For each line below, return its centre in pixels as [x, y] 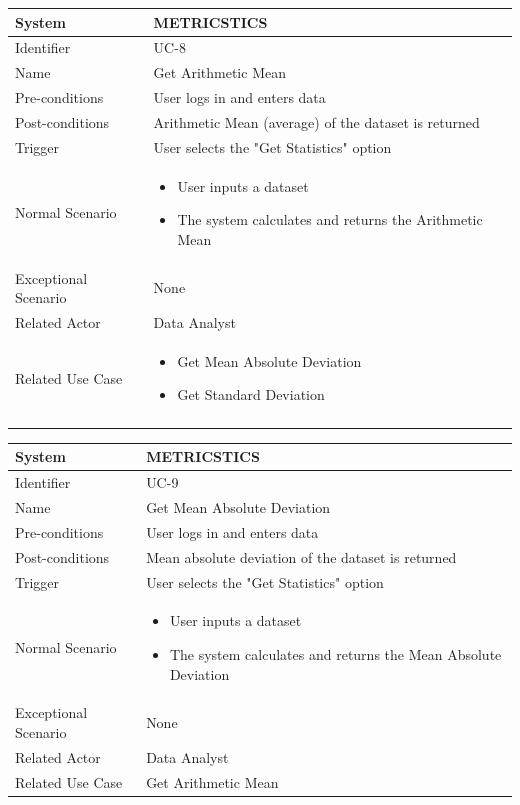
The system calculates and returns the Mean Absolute [335, 653]
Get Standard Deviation [251, 394]
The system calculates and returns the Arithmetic [330, 219]
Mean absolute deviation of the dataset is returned [301, 556]
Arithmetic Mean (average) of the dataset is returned [316, 121]
